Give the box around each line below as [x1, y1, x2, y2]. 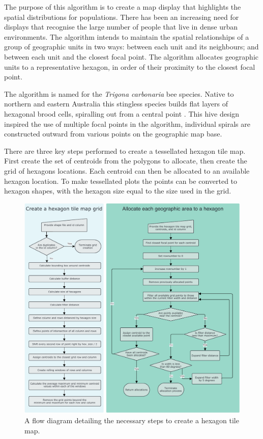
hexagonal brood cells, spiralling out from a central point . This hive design [4, 108, 240, 119]
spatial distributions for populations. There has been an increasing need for [4, 11, 239, 22]
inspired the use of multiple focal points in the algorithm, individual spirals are [4, 118, 250, 129]
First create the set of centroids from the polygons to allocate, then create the [4, 155, 247, 166]
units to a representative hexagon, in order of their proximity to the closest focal [4, 61, 255, 72]
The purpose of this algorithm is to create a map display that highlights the [4, 2, 241, 12]
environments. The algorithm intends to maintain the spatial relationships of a [4, 31, 249, 42]
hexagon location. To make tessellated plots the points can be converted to [4, 175, 238, 186]
